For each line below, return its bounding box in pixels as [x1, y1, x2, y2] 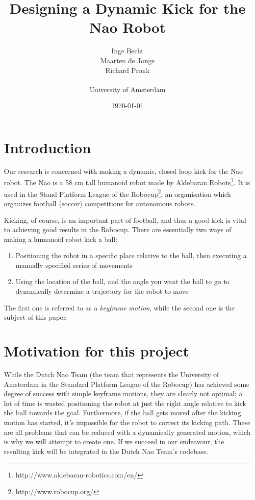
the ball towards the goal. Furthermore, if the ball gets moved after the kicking [4, 407, 241, 418]
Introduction [4, 137, 91, 157]
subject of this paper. [4, 312, 68, 322]
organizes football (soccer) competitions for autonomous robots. [4, 198, 196, 208]
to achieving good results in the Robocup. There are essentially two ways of [4, 224, 231, 235]
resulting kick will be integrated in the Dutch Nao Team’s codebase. [4, 446, 208, 456]
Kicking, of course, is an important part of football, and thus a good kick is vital [4, 214, 246, 225]
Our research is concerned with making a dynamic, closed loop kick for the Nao [4, 166, 243, 176]
